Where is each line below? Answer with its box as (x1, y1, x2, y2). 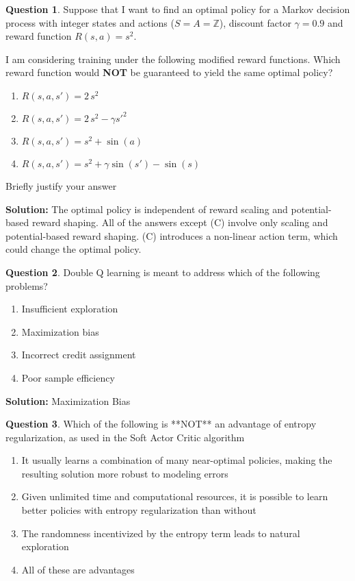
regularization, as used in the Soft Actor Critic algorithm (5, 430, 245, 444)
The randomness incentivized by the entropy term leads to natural (21, 526, 300, 540)
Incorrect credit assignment (21, 347, 136, 362)
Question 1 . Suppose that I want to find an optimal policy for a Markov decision (5, 2, 350, 16)
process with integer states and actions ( (5, 15, 174, 29)
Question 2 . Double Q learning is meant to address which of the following (5, 264, 320, 279)
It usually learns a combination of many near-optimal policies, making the (21, 453, 332, 467)
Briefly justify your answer (5, 178, 117, 193)
